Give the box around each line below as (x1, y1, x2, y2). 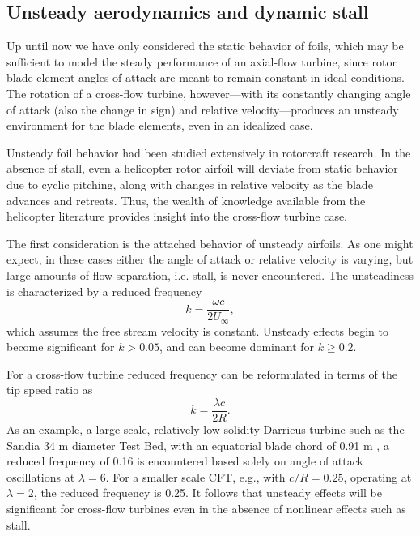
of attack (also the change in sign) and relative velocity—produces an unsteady (6, 101, 399, 118)
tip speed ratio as (6, 381, 93, 398)
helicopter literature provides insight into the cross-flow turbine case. (6, 208, 348, 225)
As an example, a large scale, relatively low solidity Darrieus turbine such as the (6, 421, 405, 438)
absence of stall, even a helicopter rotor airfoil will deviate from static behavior (6, 160, 398, 177)
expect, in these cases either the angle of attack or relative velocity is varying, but (6, 251, 414, 268)
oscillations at (6, 468, 75, 485)
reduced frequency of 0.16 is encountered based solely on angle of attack (6, 452, 363, 470)
